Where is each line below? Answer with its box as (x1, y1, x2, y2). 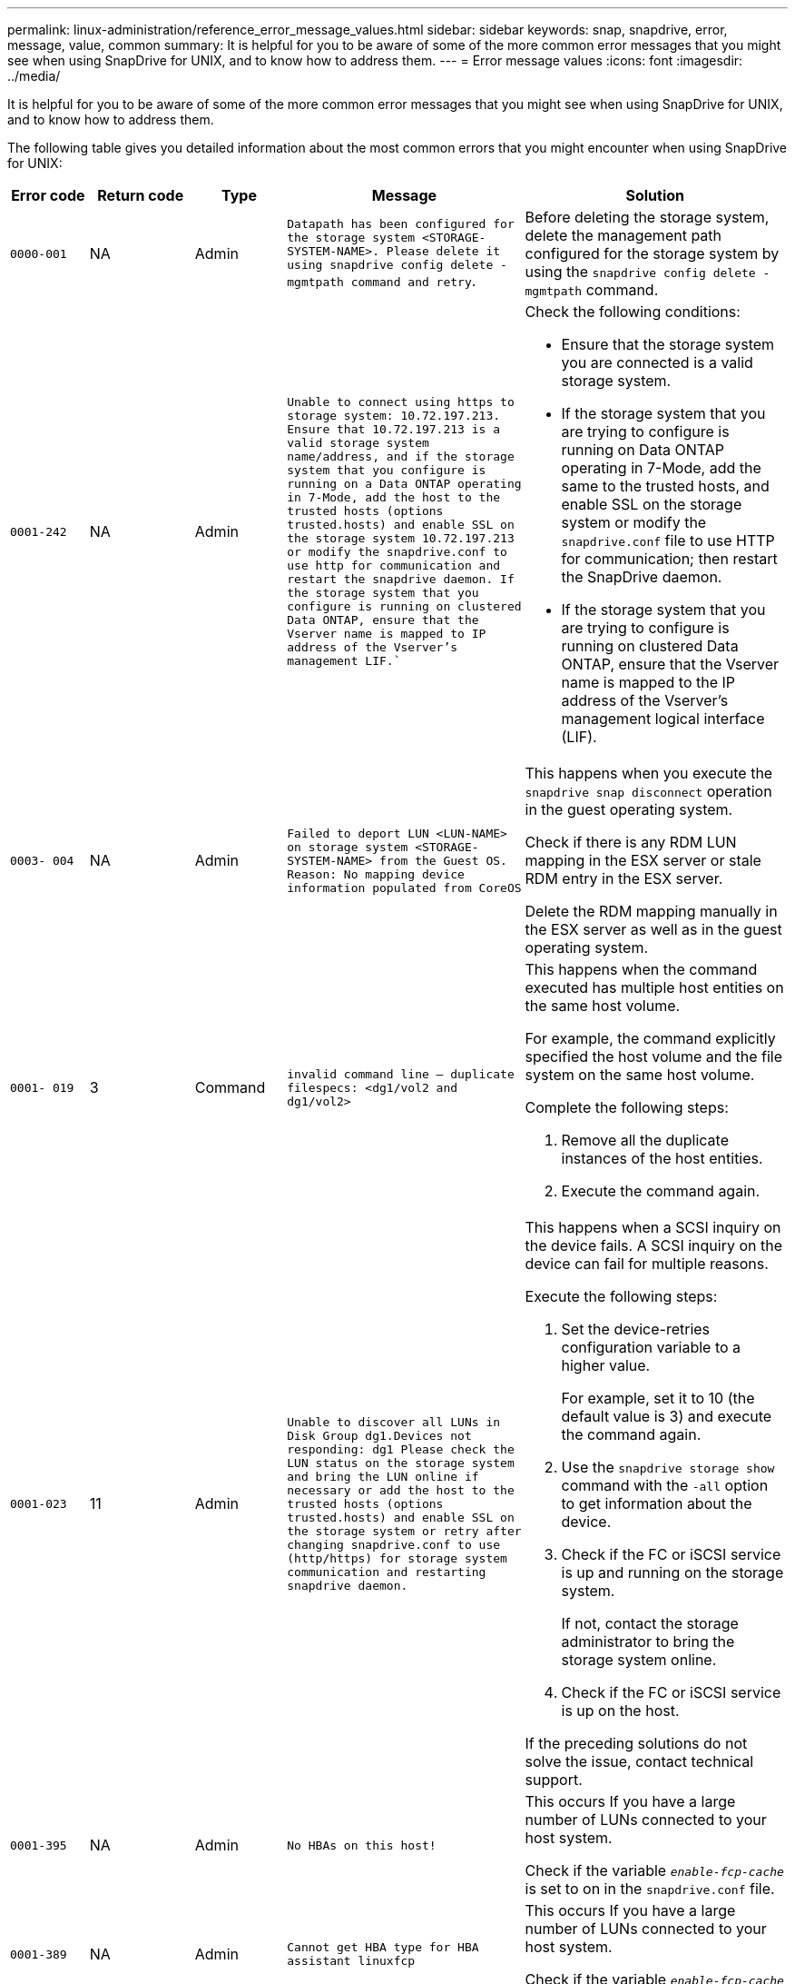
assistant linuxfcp (287, 1954, 416, 1968)
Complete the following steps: (525, 1098, 729, 1116)
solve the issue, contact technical (525, 1752, 754, 1771)
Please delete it (386, 244, 501, 258)
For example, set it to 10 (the (561, 1389, 755, 1407)
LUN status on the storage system (287, 1455, 515, 1470)
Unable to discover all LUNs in (287, 1414, 501, 1429)
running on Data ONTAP (561, 441, 724, 459)
